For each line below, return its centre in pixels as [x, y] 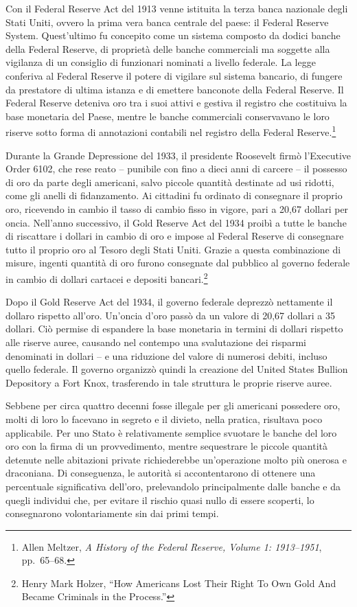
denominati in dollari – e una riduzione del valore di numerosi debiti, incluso [166, 355]
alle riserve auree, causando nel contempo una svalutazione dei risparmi [156, 342]
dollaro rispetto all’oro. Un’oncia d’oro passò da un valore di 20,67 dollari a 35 [171, 315]
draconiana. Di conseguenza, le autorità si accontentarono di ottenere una [161, 473]
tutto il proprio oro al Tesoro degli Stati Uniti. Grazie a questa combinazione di [173, 249]
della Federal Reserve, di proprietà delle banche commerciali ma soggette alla [168, 48]
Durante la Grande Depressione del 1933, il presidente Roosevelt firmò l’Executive [178, 155]
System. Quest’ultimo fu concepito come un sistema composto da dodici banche [173, 35]
